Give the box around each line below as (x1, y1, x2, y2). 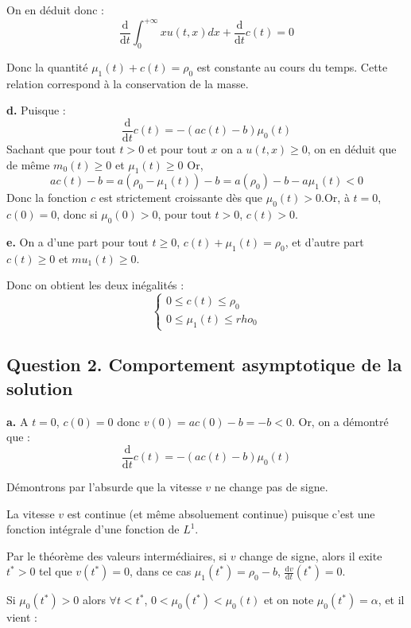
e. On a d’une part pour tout (6, 233, 149, 250)
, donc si (56, 206, 98, 223)
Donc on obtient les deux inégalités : (6, 277, 184, 293)
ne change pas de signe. (214, 478, 328, 494)
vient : (6, 609, 37, 626)
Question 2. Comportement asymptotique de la (6, 352, 402, 377)
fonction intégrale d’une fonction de (6, 521, 180, 537)
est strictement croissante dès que (99, 189, 263, 206)
